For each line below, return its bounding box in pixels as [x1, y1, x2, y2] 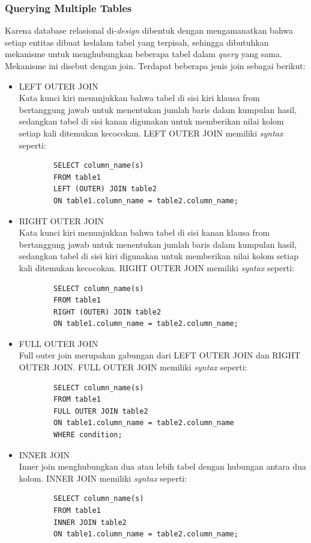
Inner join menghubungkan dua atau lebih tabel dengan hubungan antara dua [19, 460, 306, 473]
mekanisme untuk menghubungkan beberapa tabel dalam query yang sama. [5, 48, 282, 60]
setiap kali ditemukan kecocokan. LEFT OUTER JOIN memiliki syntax [19, 126, 283, 139]
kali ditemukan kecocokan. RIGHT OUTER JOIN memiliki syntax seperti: [19, 261, 294, 274]
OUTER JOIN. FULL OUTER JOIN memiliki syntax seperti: [19, 361, 247, 373]
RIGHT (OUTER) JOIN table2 [53, 307, 162, 316]
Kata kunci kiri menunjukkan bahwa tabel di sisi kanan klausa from [19, 226, 270, 239]
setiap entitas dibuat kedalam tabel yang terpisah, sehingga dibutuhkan [5, 35, 269, 48]
